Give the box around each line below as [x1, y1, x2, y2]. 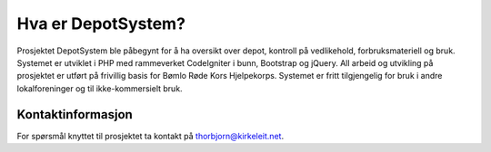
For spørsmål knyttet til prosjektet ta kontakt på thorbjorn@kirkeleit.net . [16, 130, 285, 141]
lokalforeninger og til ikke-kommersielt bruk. [16, 82, 183, 94]
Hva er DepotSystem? [16, 14, 186, 33]
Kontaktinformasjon [16, 107, 134, 122]
